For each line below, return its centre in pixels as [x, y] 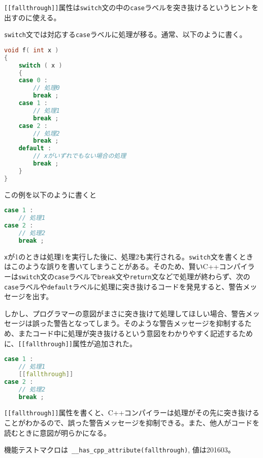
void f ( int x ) [31, 50]
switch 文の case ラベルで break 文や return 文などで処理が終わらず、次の [134, 276]
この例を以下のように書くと [50, 194]
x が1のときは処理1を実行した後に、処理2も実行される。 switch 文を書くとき [129, 256]
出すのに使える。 [32, 17]
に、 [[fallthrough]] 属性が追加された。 [70, 343]
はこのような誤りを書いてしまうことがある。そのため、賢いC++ [112, 266]
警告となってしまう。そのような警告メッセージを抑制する [149, 323]
